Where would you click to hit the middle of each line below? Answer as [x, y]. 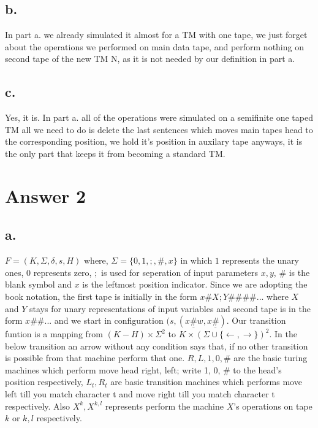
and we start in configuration [109, 320]
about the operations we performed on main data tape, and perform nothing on [154, 46]
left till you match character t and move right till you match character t [140, 394]
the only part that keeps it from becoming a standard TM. [115, 153]
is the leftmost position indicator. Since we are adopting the [195, 284]
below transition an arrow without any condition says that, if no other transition [157, 346]
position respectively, [44, 382]
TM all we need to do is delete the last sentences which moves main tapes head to [159, 129]
